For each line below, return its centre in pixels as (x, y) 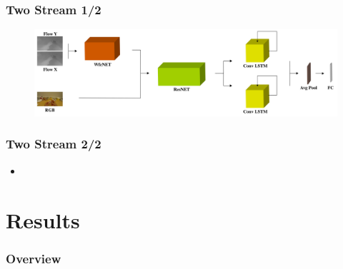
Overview (34, 258)
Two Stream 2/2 (54, 144)
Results (43, 219)
